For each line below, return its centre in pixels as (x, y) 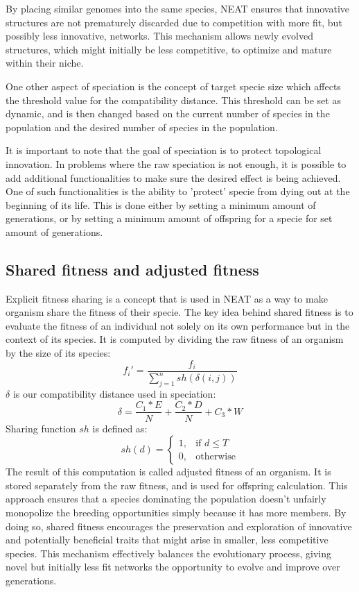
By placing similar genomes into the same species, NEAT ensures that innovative (178, 8)
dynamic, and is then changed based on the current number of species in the (168, 113)
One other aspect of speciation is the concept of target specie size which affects (173, 86)
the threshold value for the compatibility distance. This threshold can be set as (173, 100)
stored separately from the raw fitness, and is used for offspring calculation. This (177, 485)
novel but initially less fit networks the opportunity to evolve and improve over (173, 567)
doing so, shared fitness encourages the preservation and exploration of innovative (179, 526)
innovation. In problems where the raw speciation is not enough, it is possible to (176, 163)
